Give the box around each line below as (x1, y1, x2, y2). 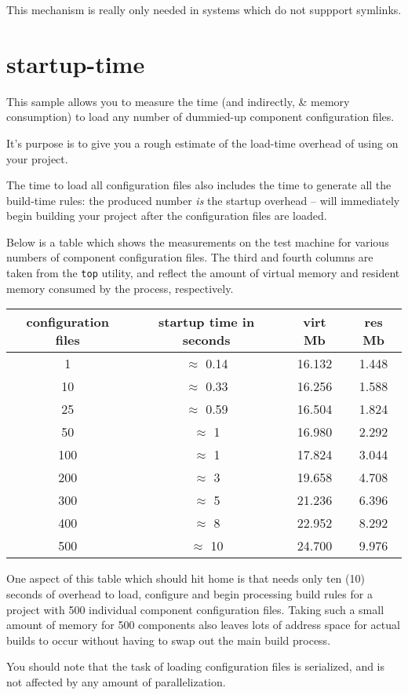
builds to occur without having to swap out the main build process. (6, 631, 331, 648)
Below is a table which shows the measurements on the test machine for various (6, 233, 389, 250)
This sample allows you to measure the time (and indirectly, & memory (6, 93, 350, 109)
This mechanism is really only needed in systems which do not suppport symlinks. (6, 2, 402, 17)
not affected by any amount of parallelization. (6, 673, 226, 690)
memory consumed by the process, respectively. (6, 280, 234, 296)
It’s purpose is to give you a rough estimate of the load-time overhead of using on (6, 134, 399, 151)
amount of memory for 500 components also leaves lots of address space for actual (6, 616, 400, 633)
